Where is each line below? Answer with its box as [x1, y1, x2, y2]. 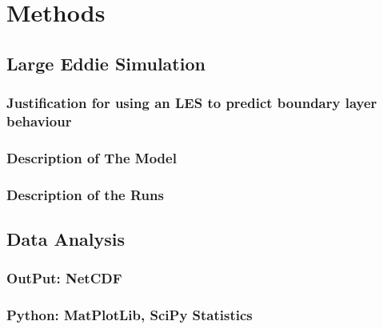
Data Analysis [6, 227, 126, 251]
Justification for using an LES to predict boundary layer [6, 93, 377, 113]
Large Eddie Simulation [6, 50, 205, 75]
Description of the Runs [6, 184, 164, 204]
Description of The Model [6, 147, 177, 167]
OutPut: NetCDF [6, 268, 122, 288]
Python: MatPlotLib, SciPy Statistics [6, 305, 253, 325]
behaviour [6, 111, 72, 130]
